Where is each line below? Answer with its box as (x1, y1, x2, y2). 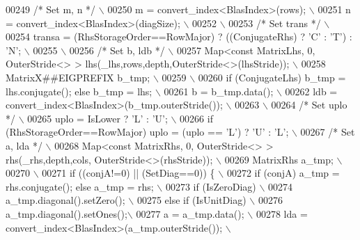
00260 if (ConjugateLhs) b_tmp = (198, 70, 346, 84)
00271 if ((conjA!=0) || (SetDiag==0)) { (42, 166, 215, 180)
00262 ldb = (285, 83, 338, 98)
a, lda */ (6, 138, 42, 152)
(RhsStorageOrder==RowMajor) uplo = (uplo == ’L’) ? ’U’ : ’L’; (6, 125, 289, 139)
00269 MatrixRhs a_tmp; (224, 152, 334, 166)
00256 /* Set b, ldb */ (69, 42, 165, 57)
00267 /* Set (300, 125, 355, 139)
